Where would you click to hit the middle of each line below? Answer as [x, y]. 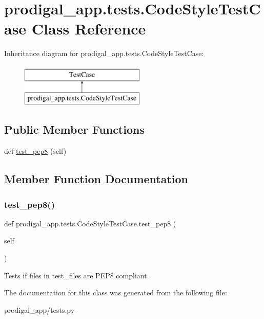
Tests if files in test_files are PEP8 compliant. [77, 275]
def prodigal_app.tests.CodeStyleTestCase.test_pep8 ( [90, 223]
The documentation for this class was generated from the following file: [116, 293]
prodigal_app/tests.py [39, 309]
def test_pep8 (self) [35, 151]
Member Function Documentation [96, 179]
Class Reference [89, 29]
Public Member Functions [74, 129]
